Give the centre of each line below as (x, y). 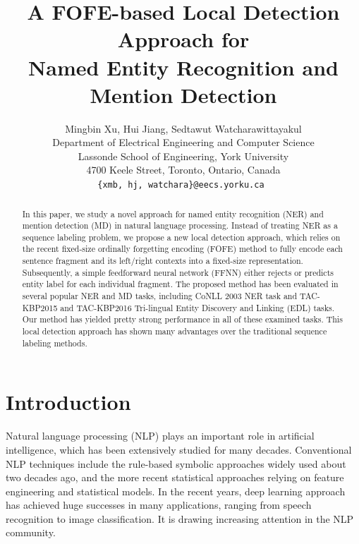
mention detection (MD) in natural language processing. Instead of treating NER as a (180, 225)
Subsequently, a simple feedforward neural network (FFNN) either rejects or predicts (178, 272)
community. (31, 532)
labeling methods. (55, 343)
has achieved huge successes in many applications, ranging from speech (159, 505)
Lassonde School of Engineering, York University (183, 156)
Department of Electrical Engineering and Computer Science (183, 142)
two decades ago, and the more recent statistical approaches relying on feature (175, 477)
